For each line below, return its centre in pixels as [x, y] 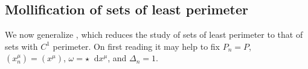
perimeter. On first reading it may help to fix [136, 46]
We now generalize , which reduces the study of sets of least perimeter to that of [154, 34]
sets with [21, 46]
